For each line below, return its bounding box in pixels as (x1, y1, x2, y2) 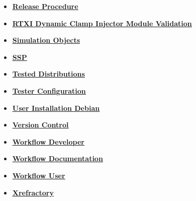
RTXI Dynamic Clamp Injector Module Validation (12, 18, 192, 28)
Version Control (12, 119, 69, 130)
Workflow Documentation (12, 153, 103, 164)
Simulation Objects (12, 35, 80, 45)
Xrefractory (12, 187, 54, 197)
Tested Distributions (12, 69, 85, 79)
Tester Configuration (12, 85, 86, 96)
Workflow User (12, 170, 65, 180)
